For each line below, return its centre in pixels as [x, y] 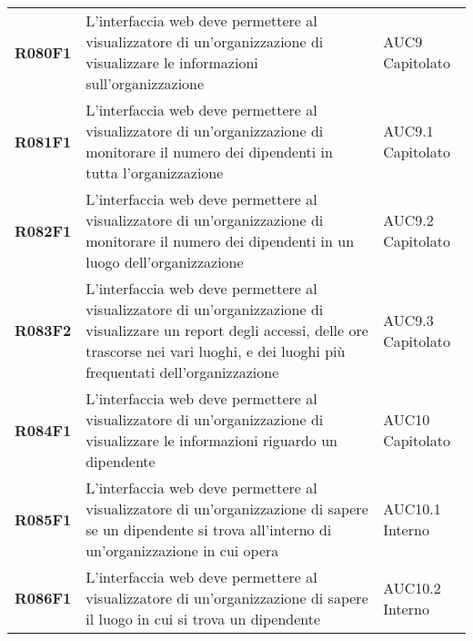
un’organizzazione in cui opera [182, 550]
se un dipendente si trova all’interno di [209, 529]
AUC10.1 [412, 509]
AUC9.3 [408, 320]
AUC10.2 [412, 587]
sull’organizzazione [145, 83]
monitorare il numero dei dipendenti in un [220, 241]
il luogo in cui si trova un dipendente [203, 619]
